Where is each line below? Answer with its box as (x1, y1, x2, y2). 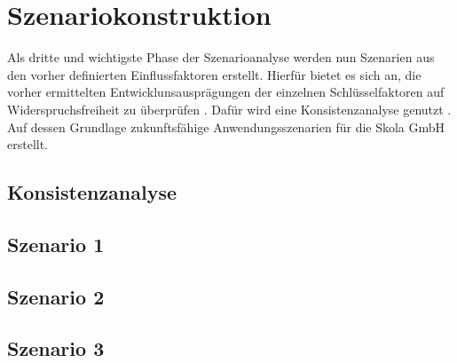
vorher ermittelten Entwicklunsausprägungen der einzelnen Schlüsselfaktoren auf (7, 83, 445, 101)
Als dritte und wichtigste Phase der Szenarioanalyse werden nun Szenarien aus (7, 48, 435, 67)
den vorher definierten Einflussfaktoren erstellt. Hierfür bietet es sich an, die (7, 65, 422, 83)
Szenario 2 (7, 282, 105, 310)
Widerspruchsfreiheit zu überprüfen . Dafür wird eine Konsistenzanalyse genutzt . (7, 99, 452, 118)
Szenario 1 (7, 230, 105, 257)
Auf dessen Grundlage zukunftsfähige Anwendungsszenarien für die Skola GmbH (7, 117, 445, 136)
